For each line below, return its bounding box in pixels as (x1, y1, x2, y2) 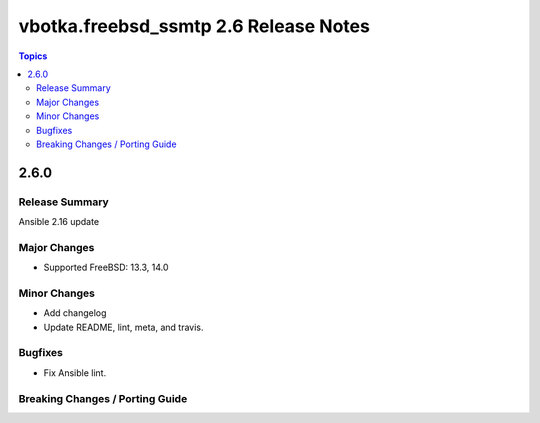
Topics (18, 50, 48, 62)
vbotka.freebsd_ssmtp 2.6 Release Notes (18, 15, 370, 37)
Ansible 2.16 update (18, 216, 100, 228)
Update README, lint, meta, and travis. (43, 321, 204, 333)
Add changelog (43, 307, 107, 319)
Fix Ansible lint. (43, 366, 107, 379)
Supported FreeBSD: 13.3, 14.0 (43, 261, 169, 274)
